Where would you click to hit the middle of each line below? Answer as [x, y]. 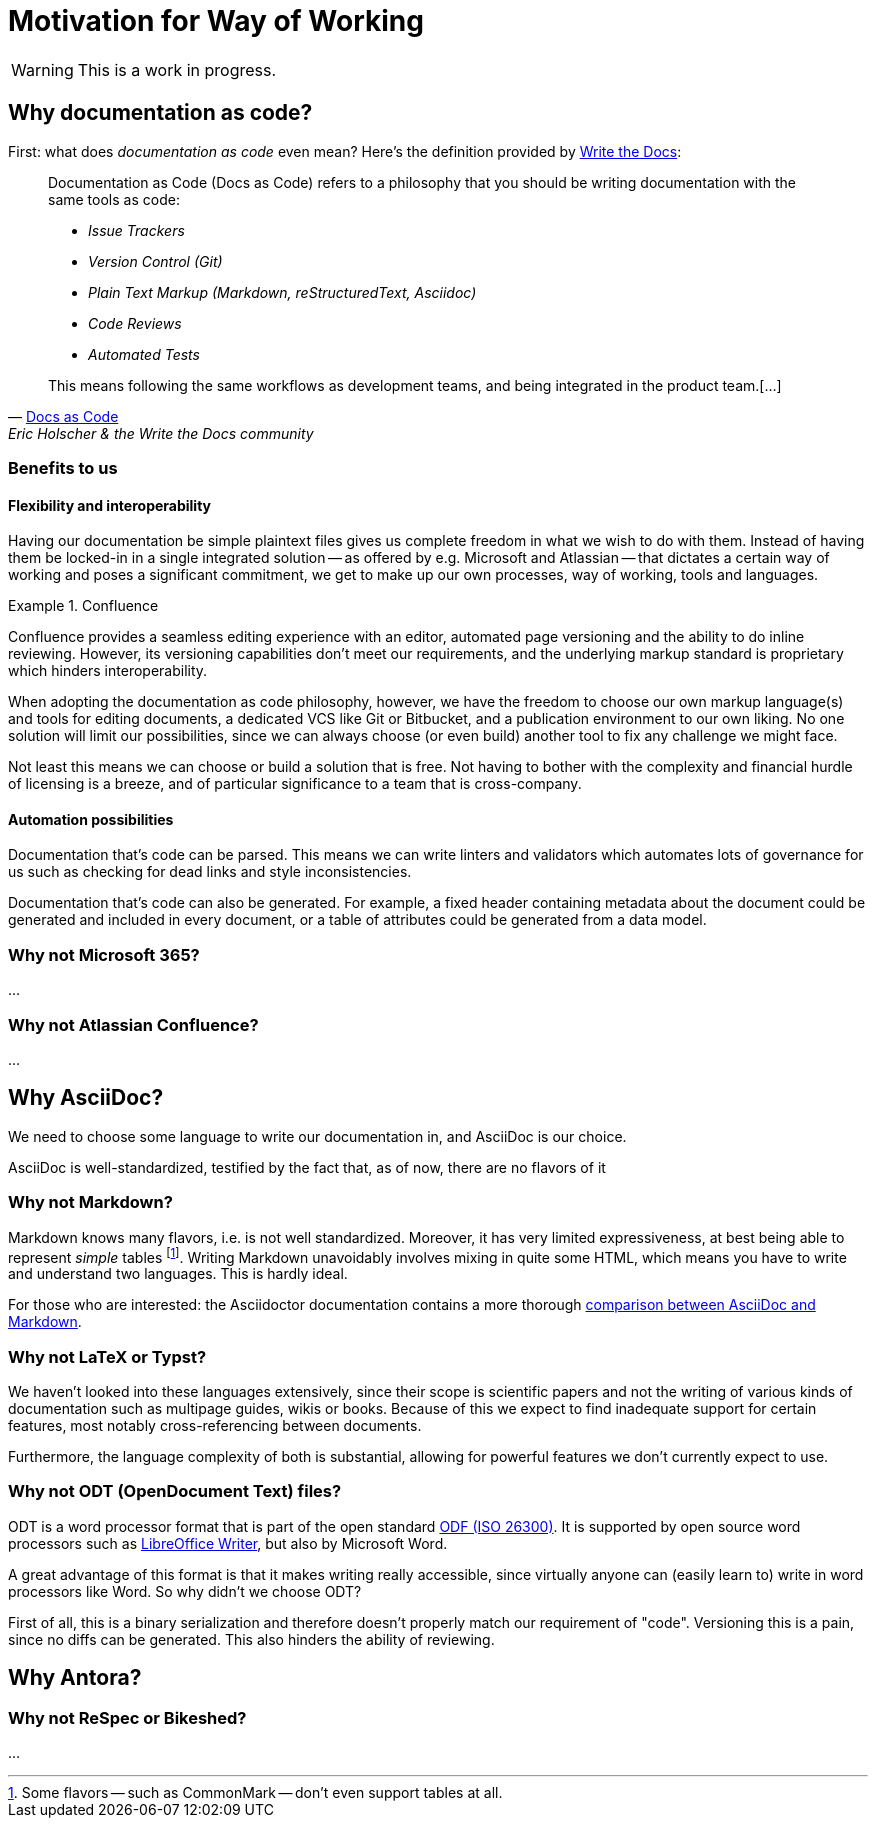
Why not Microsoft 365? [104, 954]
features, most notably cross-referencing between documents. [215, 1425]
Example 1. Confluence [83, 606]
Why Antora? [75, 1678]
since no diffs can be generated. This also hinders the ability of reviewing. [251, 1639]
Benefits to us [63, 467]
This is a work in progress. [177, 69]
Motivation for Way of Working [216, 21]
